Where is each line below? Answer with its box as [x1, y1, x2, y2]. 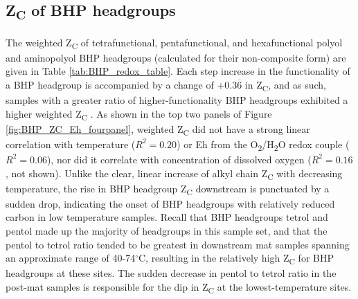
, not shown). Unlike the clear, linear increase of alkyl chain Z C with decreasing [6, 165, 343, 182]
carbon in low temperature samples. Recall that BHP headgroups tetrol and [6, 210, 328, 224]
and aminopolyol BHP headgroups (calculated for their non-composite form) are [6, 50, 346, 64]
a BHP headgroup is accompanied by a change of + [6, 77, 225, 91]
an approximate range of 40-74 [6, 251, 136, 265]
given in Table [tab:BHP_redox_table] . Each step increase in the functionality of [6, 64, 350, 78]
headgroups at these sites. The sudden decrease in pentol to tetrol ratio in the [6, 266, 337, 280]
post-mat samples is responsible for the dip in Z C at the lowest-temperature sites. [6, 279, 352, 296]
